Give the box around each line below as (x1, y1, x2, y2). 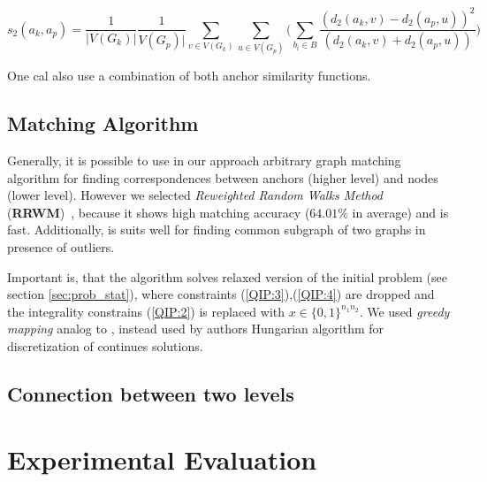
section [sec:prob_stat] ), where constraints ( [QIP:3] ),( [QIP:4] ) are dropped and (7, 285, 435, 303)
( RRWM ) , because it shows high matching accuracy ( (7, 203, 310, 221)
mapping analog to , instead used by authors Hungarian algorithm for (7, 319, 384, 338)
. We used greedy (359, 302, 450, 320)
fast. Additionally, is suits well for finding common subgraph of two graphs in (7, 220, 426, 239)
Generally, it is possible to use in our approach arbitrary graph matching (7, 151, 401, 170)
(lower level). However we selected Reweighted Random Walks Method (7, 186, 384, 204)
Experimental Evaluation (7, 440, 317, 477)
